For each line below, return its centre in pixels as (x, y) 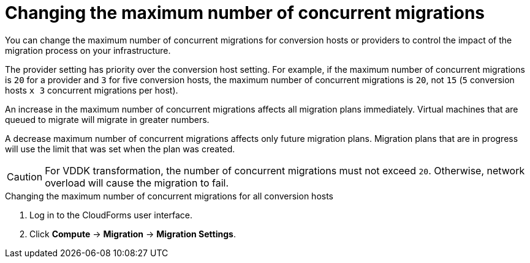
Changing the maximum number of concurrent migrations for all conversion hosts (169, 196)
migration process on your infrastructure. (88, 50)
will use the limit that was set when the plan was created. (120, 149)
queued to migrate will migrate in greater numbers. (107, 119)
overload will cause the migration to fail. (137, 183)
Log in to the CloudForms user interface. (111, 215)
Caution (25, 176)
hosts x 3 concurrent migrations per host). (92, 90)
